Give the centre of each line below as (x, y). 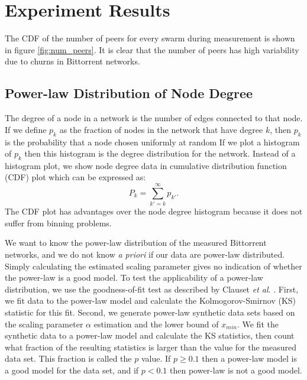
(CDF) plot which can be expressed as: (75, 177)
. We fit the (258, 324)
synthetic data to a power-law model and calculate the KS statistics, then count (150, 335)
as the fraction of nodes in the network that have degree (161, 129)
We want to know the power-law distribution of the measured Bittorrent (136, 243)
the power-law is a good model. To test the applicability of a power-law (134, 277)
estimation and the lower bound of (156, 324)
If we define (26, 129)
